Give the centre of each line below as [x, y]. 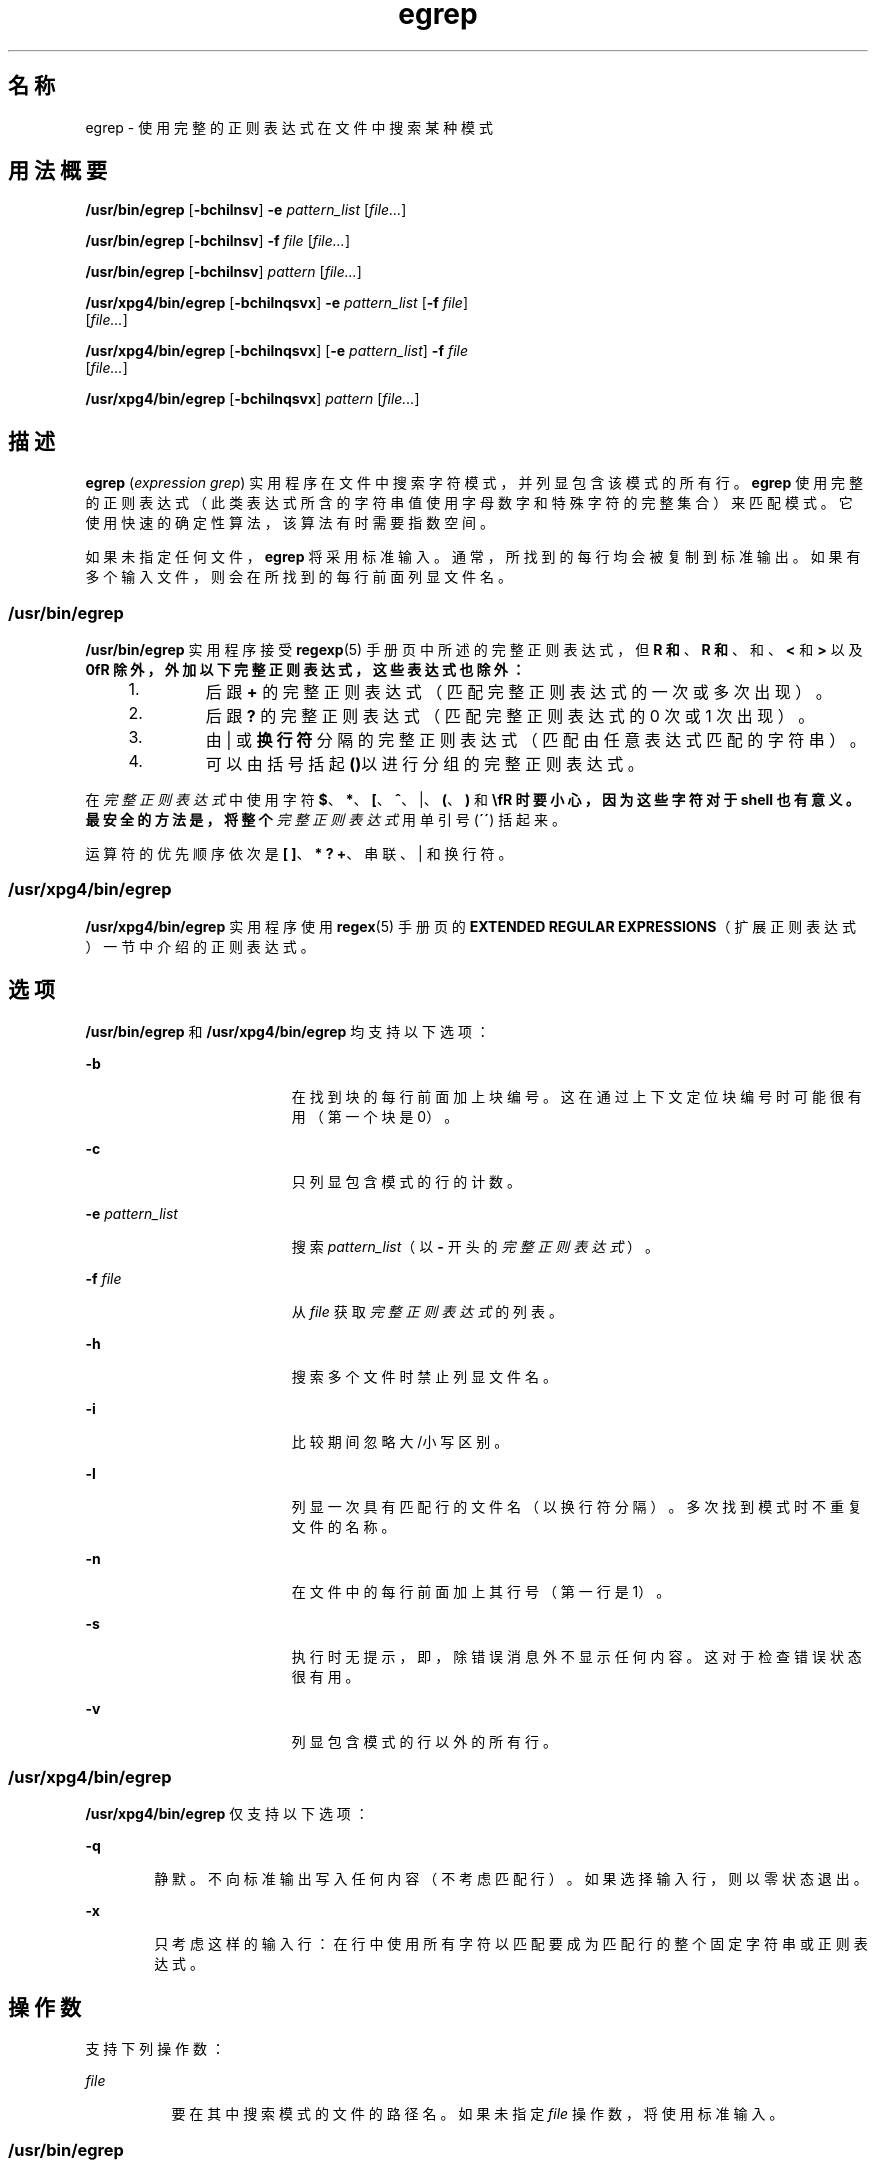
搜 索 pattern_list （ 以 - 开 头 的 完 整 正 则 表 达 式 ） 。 [475, 1246]
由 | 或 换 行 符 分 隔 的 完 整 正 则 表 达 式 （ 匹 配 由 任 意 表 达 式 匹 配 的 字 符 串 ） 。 [535, 740]
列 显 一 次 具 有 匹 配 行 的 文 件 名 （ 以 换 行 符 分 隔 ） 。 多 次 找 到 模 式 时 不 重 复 [576, 1506]
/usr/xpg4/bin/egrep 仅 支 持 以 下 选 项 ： [227, 1814]
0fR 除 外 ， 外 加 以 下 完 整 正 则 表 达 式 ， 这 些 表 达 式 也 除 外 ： [305, 670]
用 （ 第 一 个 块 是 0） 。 [375, 1116]
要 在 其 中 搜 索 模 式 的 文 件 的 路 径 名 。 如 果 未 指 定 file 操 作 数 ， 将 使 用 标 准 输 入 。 [477, 2114]
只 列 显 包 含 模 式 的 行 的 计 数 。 [406, 1181]
